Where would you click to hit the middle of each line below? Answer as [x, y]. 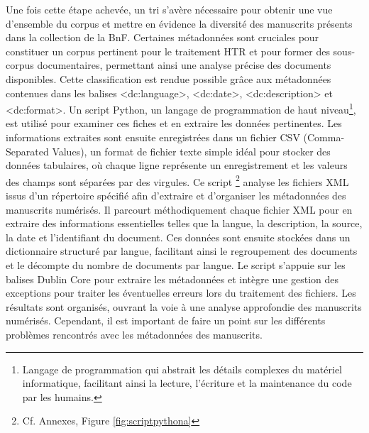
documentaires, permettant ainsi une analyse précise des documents [184, 65]
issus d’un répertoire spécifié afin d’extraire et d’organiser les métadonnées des [176, 196]
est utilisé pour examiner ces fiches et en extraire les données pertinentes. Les [174, 123]
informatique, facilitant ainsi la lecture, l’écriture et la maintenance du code [187, 383]
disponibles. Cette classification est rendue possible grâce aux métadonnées [169, 78]
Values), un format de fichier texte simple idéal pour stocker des [191, 151]
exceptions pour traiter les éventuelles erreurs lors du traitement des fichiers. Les [181, 293]
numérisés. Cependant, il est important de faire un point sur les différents [166, 320]
